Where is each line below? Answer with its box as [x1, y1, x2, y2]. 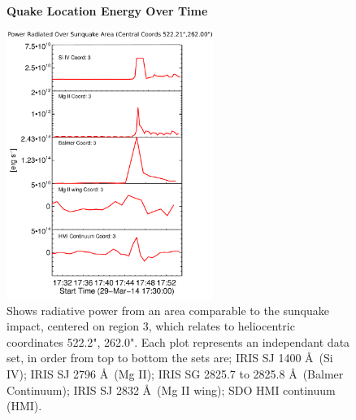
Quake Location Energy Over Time [7, 2, 208, 19]
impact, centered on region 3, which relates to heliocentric [7, 317, 295, 335]
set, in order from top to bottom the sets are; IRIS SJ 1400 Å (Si [7, 349, 333, 366]
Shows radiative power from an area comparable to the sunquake [7, 301, 330, 318]
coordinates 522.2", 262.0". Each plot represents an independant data [7, 333, 350, 350]
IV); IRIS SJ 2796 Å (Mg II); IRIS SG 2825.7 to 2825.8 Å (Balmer [7, 365, 344, 382]
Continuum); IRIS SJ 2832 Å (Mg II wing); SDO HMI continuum [7, 381, 336, 398]
